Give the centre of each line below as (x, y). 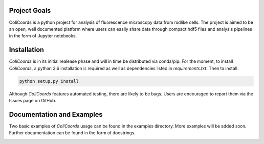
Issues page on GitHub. (33, 100)
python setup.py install (49, 81)
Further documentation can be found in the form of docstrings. (72, 133)
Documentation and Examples (56, 114)
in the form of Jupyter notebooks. (43, 36)
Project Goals (30, 10)
